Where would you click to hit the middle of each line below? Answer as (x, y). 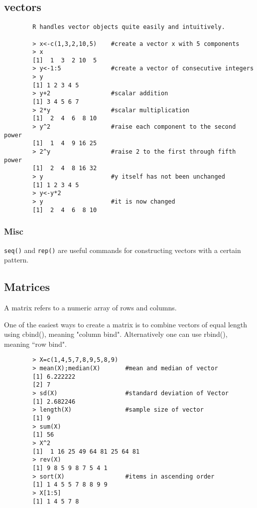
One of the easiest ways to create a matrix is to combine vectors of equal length (126, 324)
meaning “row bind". (35, 344)
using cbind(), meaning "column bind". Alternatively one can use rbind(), (116, 334)
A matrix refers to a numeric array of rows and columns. (90, 307)
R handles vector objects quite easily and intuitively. (129, 27)
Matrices (27, 287)
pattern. (16, 260)
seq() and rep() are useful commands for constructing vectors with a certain (123, 250)
